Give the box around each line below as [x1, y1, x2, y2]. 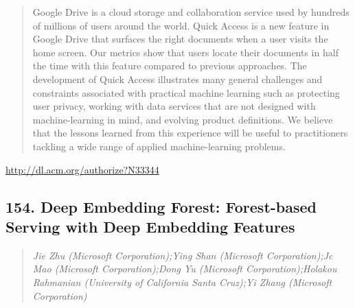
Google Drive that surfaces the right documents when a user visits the [32, 32, 328, 46]
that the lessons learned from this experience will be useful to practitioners [32, 126, 348, 140]
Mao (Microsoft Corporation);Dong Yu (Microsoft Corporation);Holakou [32, 261, 337, 276]
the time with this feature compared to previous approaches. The [32, 58, 307, 73]
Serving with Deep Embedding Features [5, 215, 295, 237]
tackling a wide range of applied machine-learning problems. [32, 139, 286, 153]
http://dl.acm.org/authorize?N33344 [5, 162, 159, 176]
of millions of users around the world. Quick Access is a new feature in [32, 18, 330, 32]
